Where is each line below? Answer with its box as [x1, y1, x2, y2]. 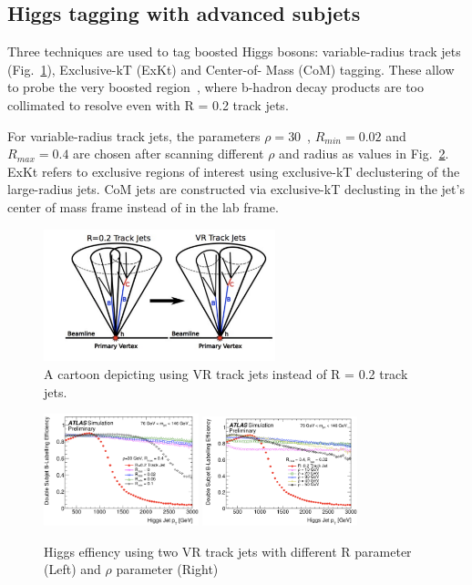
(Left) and [44, 559, 101, 579]
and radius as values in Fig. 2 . [279, 144, 449, 163]
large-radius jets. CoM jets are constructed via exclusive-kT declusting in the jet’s [7, 180, 465, 199]
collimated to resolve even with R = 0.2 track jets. [7, 95, 289, 114]
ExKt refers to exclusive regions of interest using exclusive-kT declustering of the [7, 161, 460, 180]
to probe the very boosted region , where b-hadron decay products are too [7, 77, 425, 97]
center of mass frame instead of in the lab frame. [7, 197, 279, 216]
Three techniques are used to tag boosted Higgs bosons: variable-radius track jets [7, 42, 461, 61]
